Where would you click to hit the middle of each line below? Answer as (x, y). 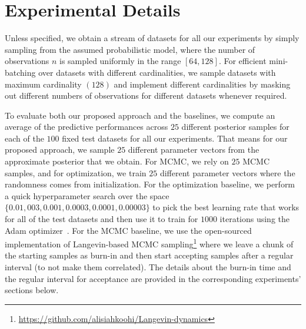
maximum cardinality (43, 84)
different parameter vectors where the (227, 172)
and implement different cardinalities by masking (202, 84)
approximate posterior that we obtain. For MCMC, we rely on (117, 161)
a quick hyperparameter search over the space (87, 195)
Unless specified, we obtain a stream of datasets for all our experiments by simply (152, 38)
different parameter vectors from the (194, 150)
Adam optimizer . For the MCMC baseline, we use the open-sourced (128, 230)
